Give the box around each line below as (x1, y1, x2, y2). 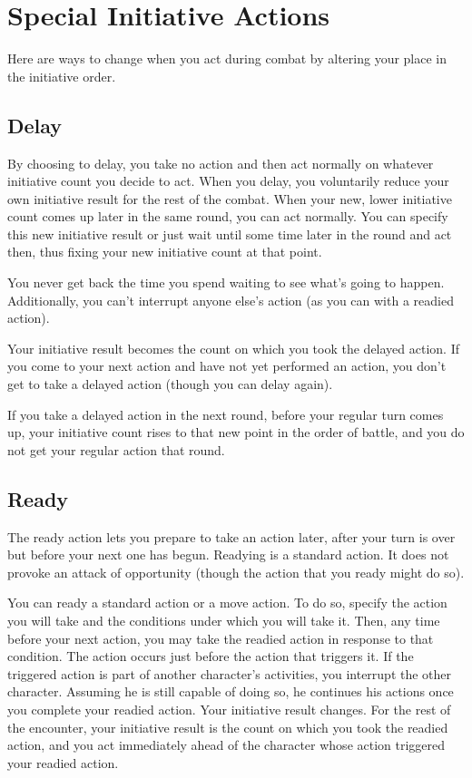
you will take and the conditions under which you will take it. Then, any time (7, 611, 440, 629)
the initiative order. (7, 66, 116, 85)
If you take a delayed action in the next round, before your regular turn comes (7, 404, 444, 423)
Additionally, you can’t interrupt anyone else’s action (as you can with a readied (7, 290, 454, 309)
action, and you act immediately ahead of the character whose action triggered (7, 735, 446, 754)
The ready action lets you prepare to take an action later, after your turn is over (7, 527, 456, 546)
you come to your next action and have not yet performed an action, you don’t (7, 356, 447, 375)
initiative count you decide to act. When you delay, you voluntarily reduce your (7, 171, 449, 190)
